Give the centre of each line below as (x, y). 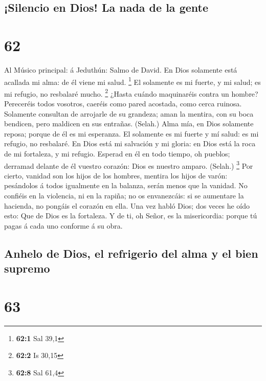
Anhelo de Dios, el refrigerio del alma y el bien (131, 253)
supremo (27, 268)
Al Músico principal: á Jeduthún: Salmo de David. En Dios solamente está (121, 69)
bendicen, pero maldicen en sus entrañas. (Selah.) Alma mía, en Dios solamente (129, 124)
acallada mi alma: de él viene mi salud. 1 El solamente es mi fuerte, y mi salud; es (132, 81)
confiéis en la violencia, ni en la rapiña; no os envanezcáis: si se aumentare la (124, 195)
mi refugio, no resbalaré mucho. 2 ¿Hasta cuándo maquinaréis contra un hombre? (131, 93)
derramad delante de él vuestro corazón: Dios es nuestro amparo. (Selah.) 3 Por (129, 165)
